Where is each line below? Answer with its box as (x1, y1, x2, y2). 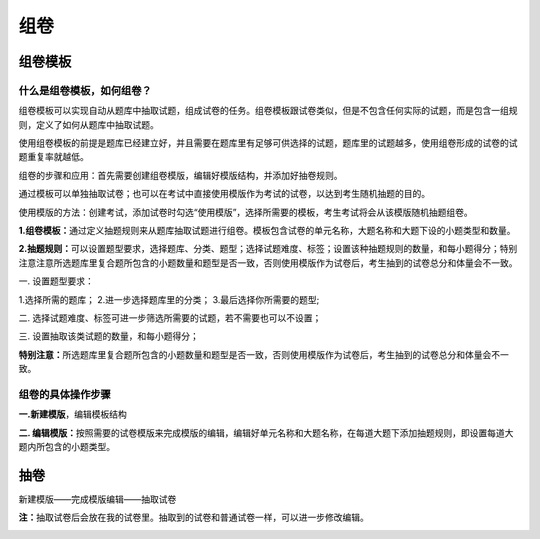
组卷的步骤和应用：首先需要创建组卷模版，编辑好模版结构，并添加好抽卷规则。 (18, 169, 343, 181)
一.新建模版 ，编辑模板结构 (18, 408, 127, 420)
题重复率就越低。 (18, 151, 89, 163)
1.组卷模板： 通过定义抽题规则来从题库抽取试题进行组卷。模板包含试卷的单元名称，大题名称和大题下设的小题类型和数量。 (18, 225, 516, 237)
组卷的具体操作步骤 (18, 387, 112, 401)
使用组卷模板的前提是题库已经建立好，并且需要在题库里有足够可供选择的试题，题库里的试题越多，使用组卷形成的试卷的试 (18, 137, 518, 149)
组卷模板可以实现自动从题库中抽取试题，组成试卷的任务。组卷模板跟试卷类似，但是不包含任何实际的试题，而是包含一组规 (18, 105, 518, 117)
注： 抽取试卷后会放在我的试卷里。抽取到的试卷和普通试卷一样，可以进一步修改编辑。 (18, 511, 369, 524)
